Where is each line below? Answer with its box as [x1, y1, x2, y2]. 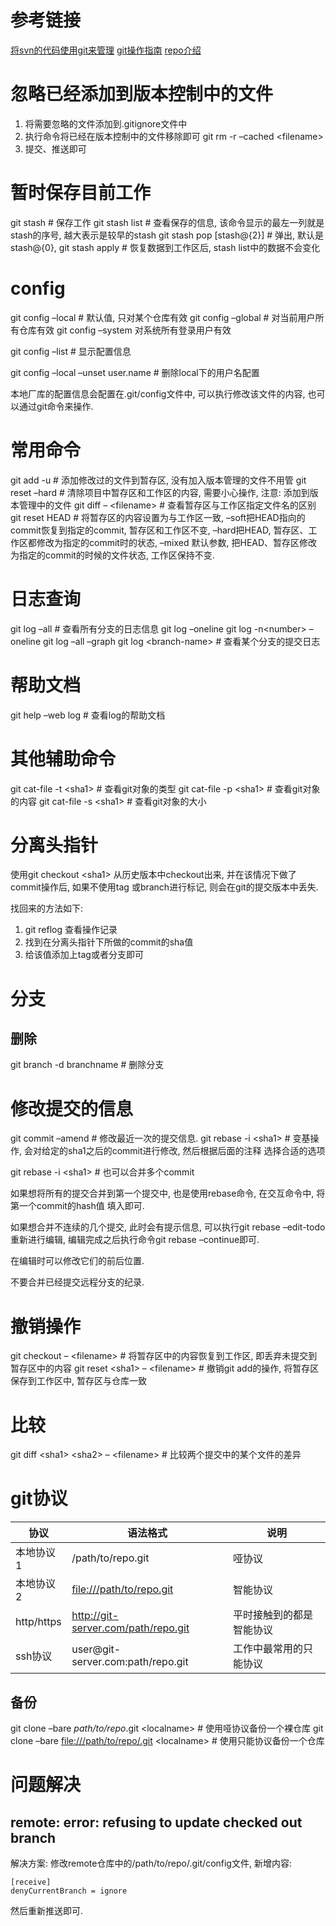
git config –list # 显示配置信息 [10, 345, 132, 357]
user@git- [71, 1642, 122, 1656]
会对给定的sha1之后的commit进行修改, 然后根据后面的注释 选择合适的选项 [23, 1145, 326, 1157]
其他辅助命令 [10, 747, 117, 770]
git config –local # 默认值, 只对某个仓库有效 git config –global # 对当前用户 [10, 311, 316, 323]
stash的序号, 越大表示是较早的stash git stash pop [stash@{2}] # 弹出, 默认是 [10, 229, 325, 241]
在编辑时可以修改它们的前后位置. [10, 1255, 145, 1267]
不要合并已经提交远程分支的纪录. [10, 1276, 145, 1288]
